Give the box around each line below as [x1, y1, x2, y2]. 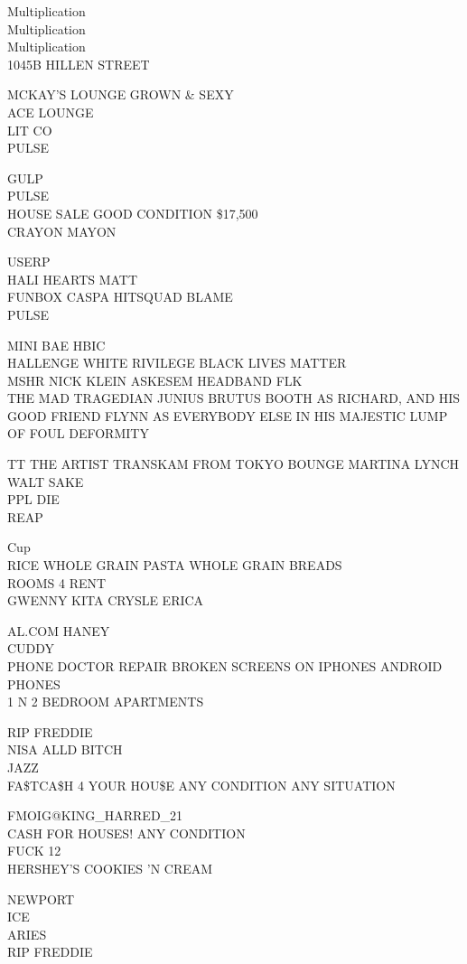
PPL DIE [7, 490, 60, 509]
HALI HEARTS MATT [7, 269, 138, 288]
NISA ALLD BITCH [7, 740, 123, 759]
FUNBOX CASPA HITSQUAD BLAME [7, 287, 233, 306]
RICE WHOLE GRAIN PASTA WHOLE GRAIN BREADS [7, 556, 342, 575]
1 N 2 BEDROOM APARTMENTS [7, 692, 204, 711]
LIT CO [7, 120, 52, 139]
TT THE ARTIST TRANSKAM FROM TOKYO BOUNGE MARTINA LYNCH [7, 454, 460, 473]
